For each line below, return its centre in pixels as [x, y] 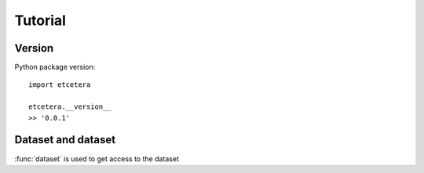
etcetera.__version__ [70, 107]
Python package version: [55, 67]
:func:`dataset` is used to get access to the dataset [97, 159]
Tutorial [40, 20]
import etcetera [60, 85]
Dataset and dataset [65, 140]
